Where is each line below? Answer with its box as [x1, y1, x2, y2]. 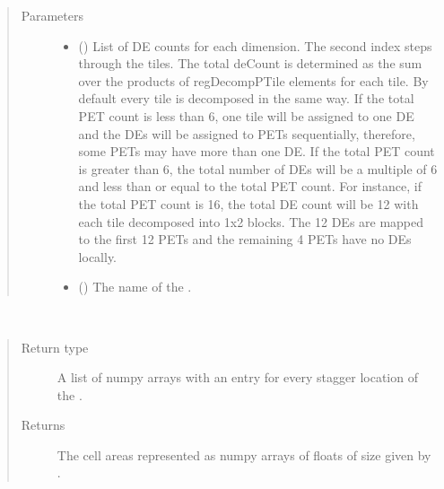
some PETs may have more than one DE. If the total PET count [78, 142, 435, 161]
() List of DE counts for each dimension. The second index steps [78, 36, 432, 55]
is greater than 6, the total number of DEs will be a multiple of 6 [78, 159, 438, 178]
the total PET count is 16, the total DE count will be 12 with [78, 194, 419, 213]
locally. [78, 247, 117, 266]
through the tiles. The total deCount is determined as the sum [78, 54, 422, 73]
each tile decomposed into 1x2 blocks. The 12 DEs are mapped [78, 212, 424, 231]
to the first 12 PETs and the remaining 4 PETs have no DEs [78, 230, 412, 249]
